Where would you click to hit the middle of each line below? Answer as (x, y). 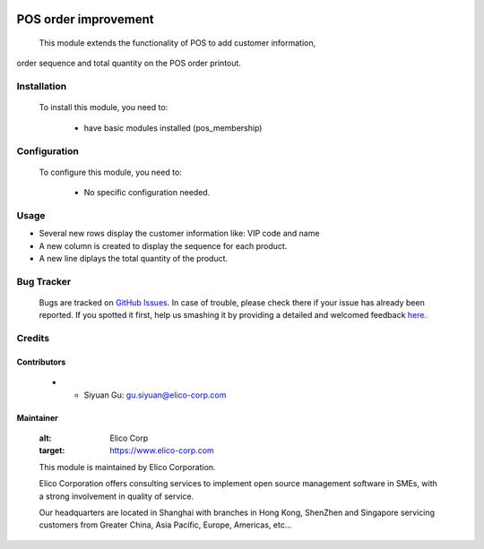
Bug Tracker (44, 281)
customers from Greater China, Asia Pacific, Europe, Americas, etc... (165, 525)
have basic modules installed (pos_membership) (173, 128)
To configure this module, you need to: (111, 172)
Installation (42, 87)
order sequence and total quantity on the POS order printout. (129, 64)
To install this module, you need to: (104, 107)
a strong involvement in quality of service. (117, 496)
